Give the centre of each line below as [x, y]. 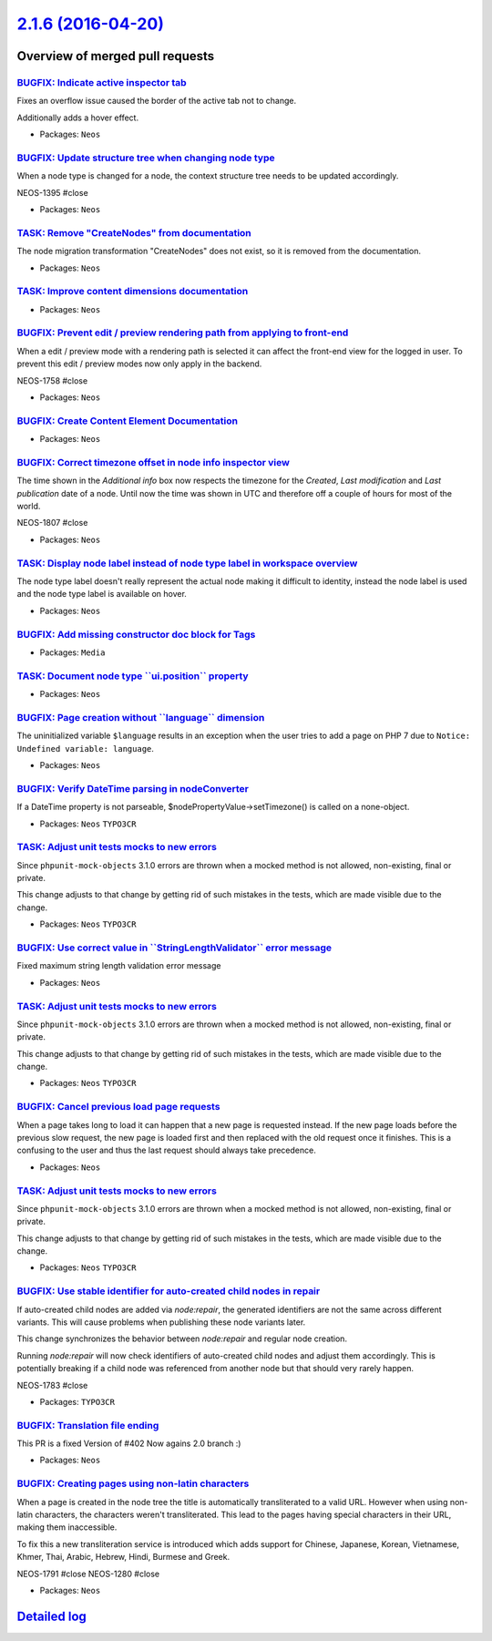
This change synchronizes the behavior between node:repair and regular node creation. [182, 1338]
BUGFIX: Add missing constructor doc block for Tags [136, 634]
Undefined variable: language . [86, 748]
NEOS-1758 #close [52, 380]
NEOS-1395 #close [52, 192]
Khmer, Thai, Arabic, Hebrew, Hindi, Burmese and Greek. [123, 1557]
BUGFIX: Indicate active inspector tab [102, 82]
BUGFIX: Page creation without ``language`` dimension [141, 717]
